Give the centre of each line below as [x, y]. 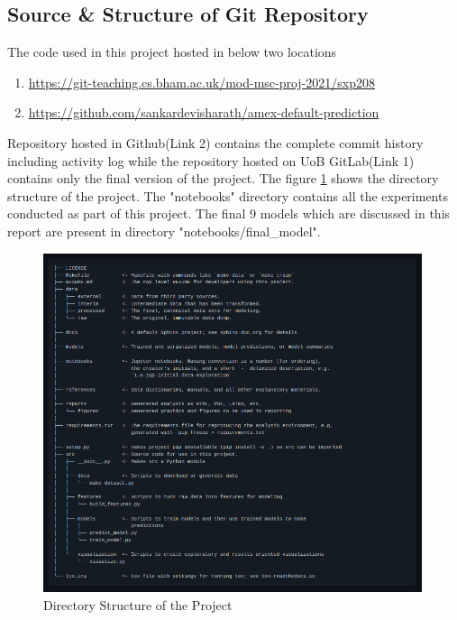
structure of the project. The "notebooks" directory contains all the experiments [228, 195]
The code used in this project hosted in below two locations [172, 52]
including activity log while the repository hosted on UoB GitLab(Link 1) [211, 160]
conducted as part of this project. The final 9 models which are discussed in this [229, 213]
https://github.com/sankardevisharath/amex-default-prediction [204, 112]
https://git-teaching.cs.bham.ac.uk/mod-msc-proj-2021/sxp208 [201, 82]
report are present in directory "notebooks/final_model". [164, 231]
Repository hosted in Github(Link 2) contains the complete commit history [215, 142]
